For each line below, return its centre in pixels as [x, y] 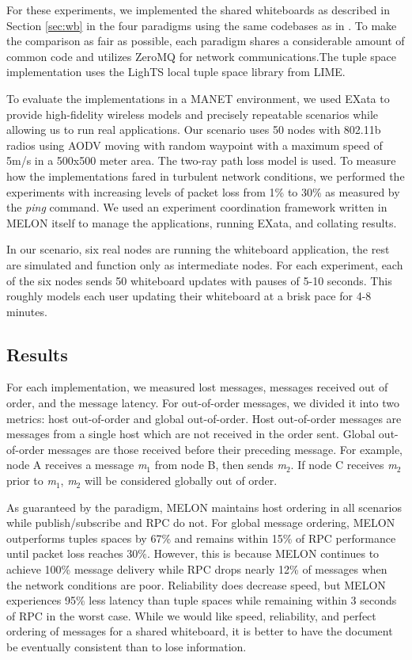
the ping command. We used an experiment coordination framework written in [197, 207]
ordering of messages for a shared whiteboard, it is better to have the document [200, 631]
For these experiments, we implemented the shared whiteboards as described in [198, 10]
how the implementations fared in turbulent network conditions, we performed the [206, 175]
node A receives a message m [77, 465]
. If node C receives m [344, 465]
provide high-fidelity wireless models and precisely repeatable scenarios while [193, 114]
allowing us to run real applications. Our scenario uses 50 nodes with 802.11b [194, 130]
